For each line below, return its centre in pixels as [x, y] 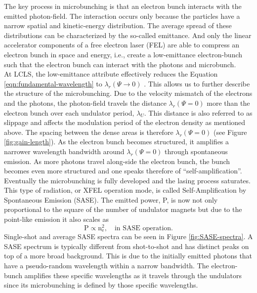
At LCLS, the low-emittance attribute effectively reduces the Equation [111, 74]
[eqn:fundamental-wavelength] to [53, 83]
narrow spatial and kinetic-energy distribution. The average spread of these [118, 25]
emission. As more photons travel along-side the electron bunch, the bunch [117, 161]
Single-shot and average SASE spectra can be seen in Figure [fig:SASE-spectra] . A [128, 236]
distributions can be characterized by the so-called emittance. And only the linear [128, 35]
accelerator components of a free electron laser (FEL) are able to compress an [122, 45]
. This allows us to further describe [197, 83]
